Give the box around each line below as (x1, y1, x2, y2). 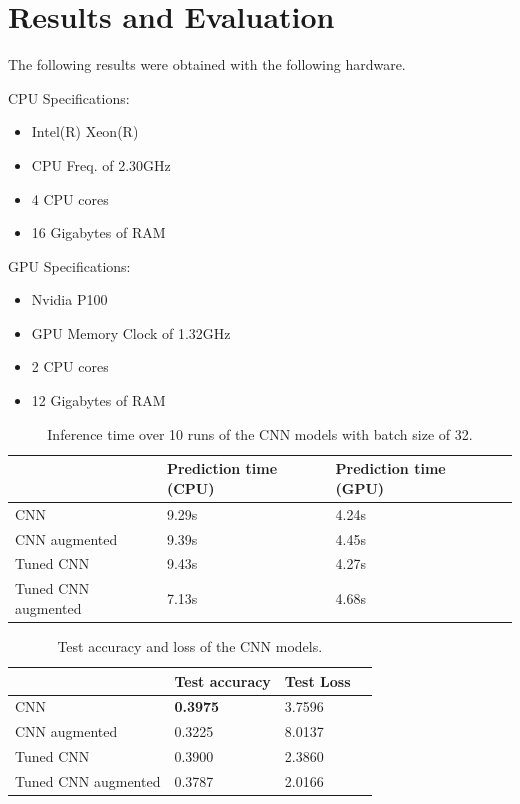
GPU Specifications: (8, 255, 131, 276)
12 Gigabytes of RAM (31, 390, 166, 411)
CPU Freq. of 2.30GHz (31, 154, 171, 175)
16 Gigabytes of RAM (31, 222, 166, 243)
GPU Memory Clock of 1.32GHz (31, 322, 231, 343)
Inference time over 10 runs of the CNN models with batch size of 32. (47, 423, 473, 444)
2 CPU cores (31, 356, 109, 377)
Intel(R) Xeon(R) (31, 121, 139, 142)
